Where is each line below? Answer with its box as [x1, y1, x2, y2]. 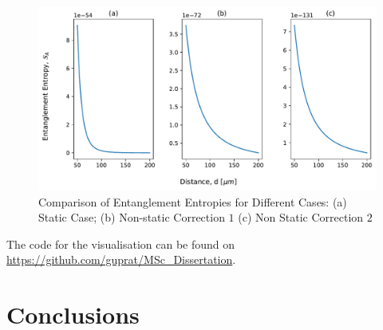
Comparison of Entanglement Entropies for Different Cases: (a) [38, 193, 347, 210]
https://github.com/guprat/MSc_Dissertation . [6, 251, 236, 268]
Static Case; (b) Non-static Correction [38, 209, 225, 226]
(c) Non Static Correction [238, 209, 364, 226]
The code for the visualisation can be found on [6, 235, 235, 252]
